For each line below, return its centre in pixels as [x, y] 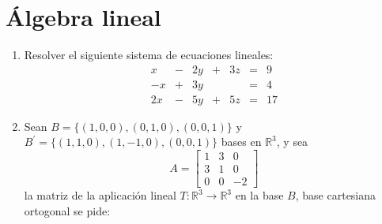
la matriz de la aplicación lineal [100, 195]
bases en [241, 142]
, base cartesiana [336, 195]
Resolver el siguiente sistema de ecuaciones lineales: [149, 55]
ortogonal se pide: [67, 210]
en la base [259, 195]
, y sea [292, 142]
